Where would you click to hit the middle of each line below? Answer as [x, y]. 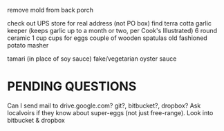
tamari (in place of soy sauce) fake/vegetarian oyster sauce [92, 59]
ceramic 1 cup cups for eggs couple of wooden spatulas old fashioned [107, 38]
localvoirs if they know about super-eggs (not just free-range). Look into [110, 112]
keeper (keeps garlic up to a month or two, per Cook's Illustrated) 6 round [112, 31]
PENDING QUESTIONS [72, 87]
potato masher [28, 45]
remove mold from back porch [50, 10]
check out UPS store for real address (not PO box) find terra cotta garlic [110, 23]
